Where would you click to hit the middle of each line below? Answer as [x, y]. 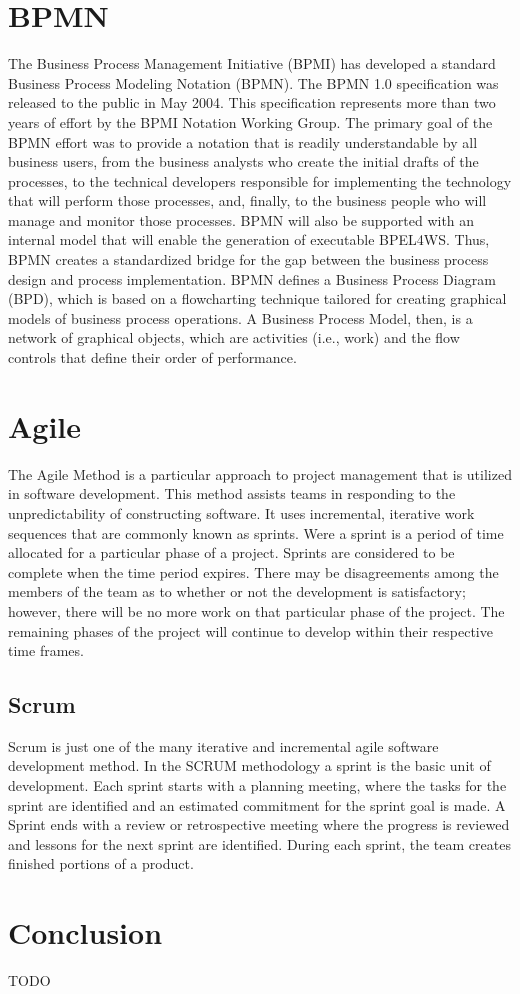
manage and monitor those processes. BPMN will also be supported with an [241, 219]
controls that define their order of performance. [152, 357]
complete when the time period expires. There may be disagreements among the [253, 571]
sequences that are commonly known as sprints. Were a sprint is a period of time [256, 532]
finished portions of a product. [101, 863]
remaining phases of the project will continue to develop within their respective [250, 630]
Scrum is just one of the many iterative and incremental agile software [223, 745]
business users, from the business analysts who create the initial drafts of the [243, 161]
